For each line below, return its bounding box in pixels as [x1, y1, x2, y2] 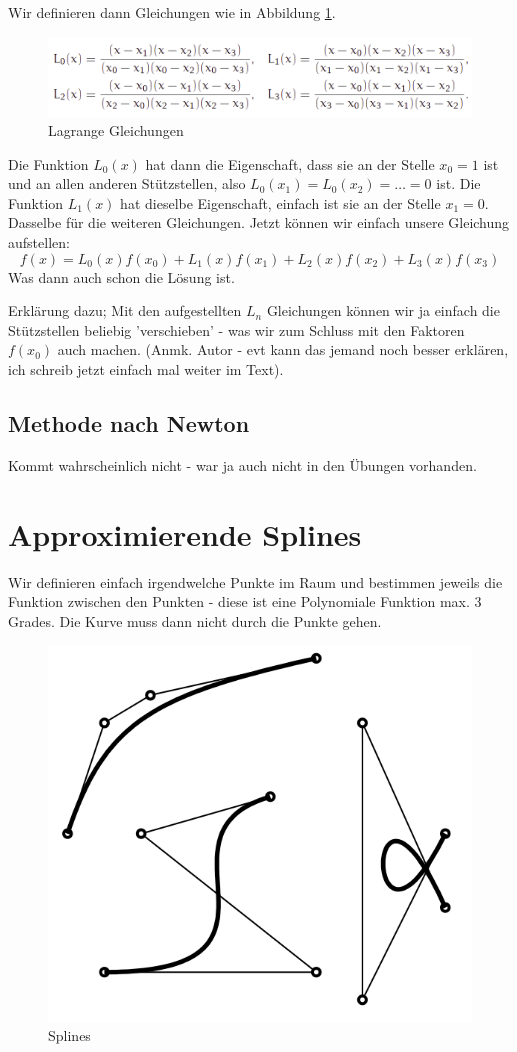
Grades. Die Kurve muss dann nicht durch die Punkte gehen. [8, 610, 382, 631]
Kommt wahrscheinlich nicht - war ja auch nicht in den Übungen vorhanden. [8, 454, 477, 475]
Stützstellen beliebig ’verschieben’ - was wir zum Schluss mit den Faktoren [8, 319, 465, 340]
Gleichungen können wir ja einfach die [266, 300, 500, 321]
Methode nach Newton [8, 408, 250, 439]
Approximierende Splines [8, 513, 362, 554]
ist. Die [436, 173, 481, 194]
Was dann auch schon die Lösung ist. [8, 266, 235, 287]
